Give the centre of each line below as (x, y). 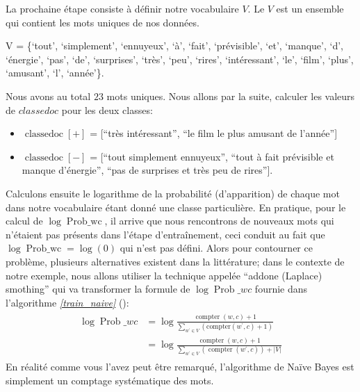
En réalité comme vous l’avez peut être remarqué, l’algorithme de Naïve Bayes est (180, 367)
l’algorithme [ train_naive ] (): (67, 302)
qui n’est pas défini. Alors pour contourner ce (216, 248)
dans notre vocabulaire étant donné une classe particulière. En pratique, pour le (176, 207)
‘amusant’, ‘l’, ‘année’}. (55, 73)
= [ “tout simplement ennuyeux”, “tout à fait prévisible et (212, 156)
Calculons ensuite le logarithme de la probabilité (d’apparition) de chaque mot (173, 193)
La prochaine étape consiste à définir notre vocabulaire (122, 8)
